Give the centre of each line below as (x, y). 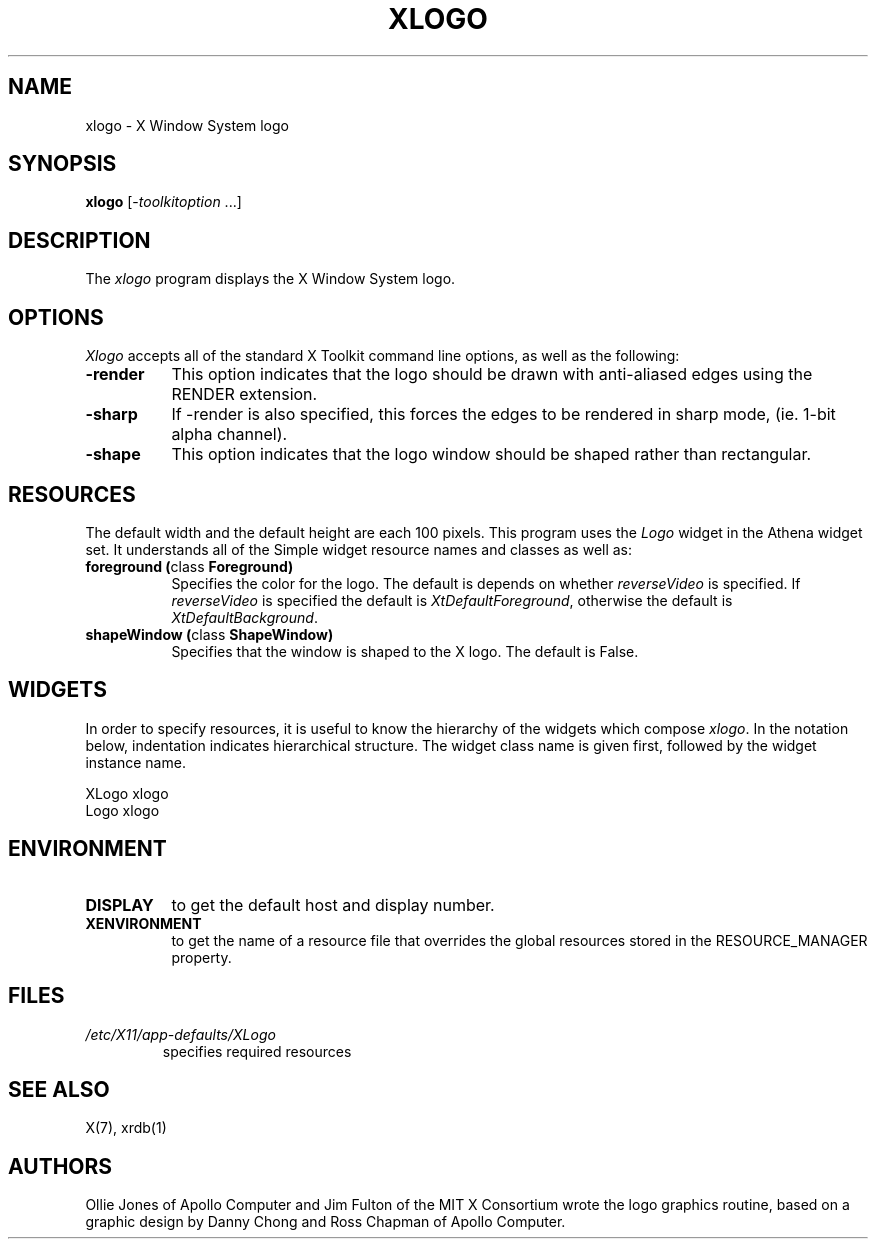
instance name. (135, 762)
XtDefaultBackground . (244, 617)
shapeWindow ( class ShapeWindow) (209, 634)
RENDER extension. (244, 394)
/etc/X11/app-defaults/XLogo (180, 1034)
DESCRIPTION (79, 240)
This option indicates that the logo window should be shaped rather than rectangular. (491, 454)
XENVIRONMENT (143, 923)
